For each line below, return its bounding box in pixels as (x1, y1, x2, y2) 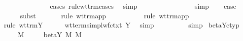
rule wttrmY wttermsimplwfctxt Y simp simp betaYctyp (3, 20, 240, 30)
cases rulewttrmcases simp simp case (50, 1, 237, 11)
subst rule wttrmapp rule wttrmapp (20, 10, 189, 20)
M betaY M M (17, 29, 82, 39)
